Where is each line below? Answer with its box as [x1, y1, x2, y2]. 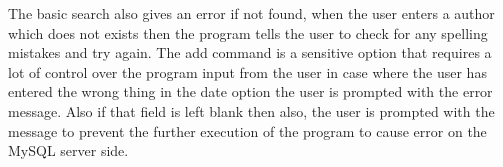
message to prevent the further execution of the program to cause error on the [8, 120, 487, 141]
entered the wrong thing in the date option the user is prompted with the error [8, 81, 493, 102]
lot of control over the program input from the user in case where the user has [8, 61, 487, 82]
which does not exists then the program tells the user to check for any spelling [8, 22, 488, 43]
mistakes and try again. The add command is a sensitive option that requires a [8, 42, 492, 63]
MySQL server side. [8, 140, 129, 161]
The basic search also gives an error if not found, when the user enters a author [8, 3, 495, 23]
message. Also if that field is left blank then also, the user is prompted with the [8, 100, 495, 121]
